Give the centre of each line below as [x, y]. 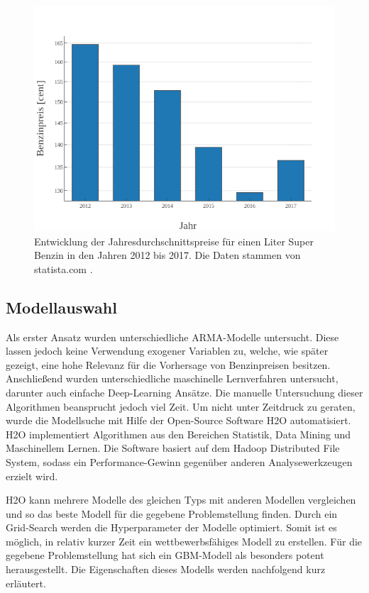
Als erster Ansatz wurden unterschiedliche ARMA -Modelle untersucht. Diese [172, 337]
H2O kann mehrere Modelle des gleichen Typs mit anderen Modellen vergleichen [181, 500]
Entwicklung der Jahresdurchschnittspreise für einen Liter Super [174, 241]
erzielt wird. [32, 476]
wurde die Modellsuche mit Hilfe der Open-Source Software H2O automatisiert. [178, 420]
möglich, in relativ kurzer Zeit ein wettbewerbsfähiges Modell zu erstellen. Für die [184, 541]
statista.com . [64, 268]
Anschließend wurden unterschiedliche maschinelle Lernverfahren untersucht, [172, 378]
